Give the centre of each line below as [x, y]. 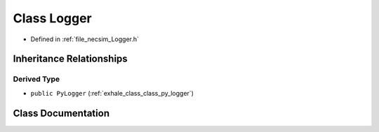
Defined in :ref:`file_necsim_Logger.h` [85, 39]
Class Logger [53, 18]
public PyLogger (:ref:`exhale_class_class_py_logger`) [112, 93]
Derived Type [36, 79]
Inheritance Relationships [70, 59]
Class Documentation [61, 113]
